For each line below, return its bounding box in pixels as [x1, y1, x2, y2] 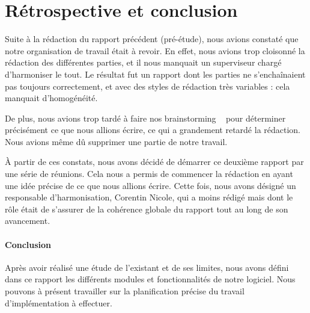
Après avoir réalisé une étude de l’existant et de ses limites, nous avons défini [5, 261, 289, 273]
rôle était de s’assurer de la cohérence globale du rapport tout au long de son [5, 202, 288, 215]
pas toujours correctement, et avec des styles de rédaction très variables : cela [5, 79, 290, 92]
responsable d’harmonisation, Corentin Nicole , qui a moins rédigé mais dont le [5, 191, 293, 203]
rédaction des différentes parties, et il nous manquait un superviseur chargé [5, 56, 282, 69]
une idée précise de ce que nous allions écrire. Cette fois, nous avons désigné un [5, 179, 296, 191]
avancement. [5, 214, 50, 227]
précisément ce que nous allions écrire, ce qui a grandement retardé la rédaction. [5, 123, 301, 136]
